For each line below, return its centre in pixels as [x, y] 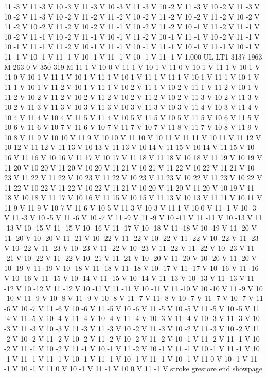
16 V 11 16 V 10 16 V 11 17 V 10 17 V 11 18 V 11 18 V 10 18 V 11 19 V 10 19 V [133, 157]
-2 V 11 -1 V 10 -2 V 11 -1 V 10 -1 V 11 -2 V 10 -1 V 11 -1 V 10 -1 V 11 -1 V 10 [132, 348]
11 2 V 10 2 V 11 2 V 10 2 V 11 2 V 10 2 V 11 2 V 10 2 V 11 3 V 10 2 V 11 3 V [132, 97]
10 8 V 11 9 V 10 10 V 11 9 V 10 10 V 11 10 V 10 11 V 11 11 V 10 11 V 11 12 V [133, 137]
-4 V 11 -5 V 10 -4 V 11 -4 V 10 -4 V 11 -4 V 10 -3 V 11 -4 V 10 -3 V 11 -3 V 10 [132, 318]
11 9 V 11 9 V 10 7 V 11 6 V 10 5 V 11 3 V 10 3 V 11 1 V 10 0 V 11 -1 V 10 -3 [130, 207]
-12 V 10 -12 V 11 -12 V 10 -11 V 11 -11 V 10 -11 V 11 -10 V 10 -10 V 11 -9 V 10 [133, 288]
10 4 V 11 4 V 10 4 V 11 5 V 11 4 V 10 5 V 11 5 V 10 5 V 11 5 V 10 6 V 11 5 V [132, 117]
